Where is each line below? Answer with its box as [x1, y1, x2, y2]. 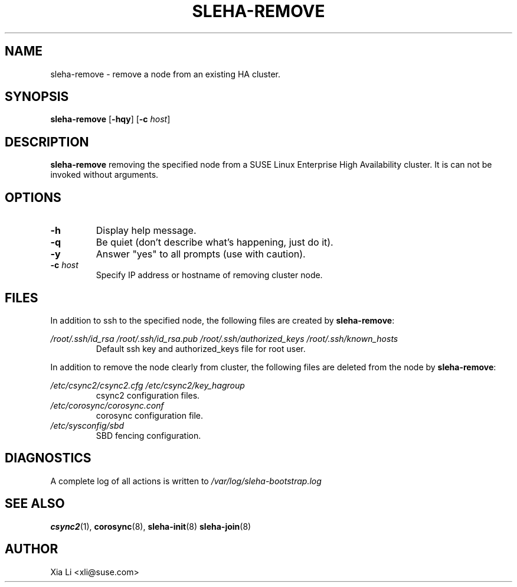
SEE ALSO [5, 496, 65, 511]
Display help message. [96, 224, 197, 237]
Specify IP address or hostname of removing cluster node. [96, 270, 323, 281]
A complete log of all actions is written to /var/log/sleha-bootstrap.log [50, 475, 322, 486]
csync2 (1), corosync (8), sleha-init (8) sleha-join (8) [50, 521, 251, 531]
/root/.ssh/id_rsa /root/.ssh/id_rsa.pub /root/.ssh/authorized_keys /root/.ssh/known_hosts [50, 333, 398, 344]
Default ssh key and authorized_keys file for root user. [96, 343, 306, 354]
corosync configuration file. [96, 410, 204, 420]
